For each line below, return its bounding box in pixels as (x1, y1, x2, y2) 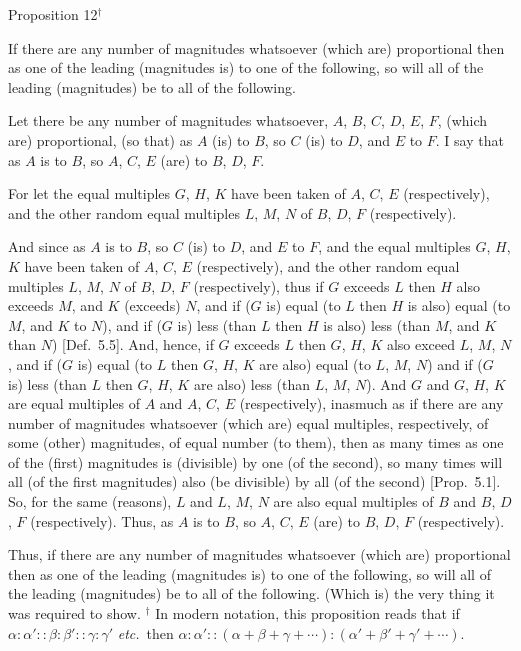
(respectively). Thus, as (30, 510, 174, 531)
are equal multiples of (8, 393, 140, 414)
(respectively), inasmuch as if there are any (239, 393, 504, 414)
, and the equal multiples (318, 236, 471, 257)
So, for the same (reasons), (8, 491, 172, 512)
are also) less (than (193, 373, 311, 394)
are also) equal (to (259, 353, 371, 374)
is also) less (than (323, 314, 431, 335)
